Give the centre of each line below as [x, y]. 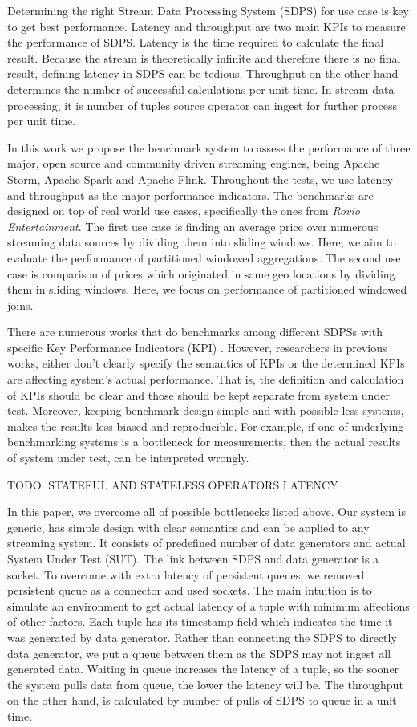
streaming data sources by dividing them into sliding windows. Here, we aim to [202, 242]
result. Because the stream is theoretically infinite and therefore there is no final [204, 57]
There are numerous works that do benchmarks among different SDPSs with [195, 332]
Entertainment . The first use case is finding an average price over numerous [193, 226]
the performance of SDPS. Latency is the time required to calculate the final [196, 42]
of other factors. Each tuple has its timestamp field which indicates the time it [200, 621]
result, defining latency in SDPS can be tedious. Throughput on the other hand [203, 73]
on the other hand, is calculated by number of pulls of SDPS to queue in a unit [202, 700]
